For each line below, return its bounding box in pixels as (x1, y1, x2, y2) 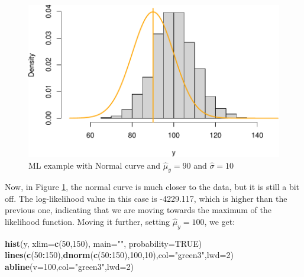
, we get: (204, 215, 235, 228)
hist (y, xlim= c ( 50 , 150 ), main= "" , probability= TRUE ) (5, 237, 202, 249)
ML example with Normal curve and (28, 159, 161, 171)
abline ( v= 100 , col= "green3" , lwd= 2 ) (5, 260, 134, 273)
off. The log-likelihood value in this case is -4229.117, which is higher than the (5, 192, 287, 204)
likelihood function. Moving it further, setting (5, 215, 170, 228)
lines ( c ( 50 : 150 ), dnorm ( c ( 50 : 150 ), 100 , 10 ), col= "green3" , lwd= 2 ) (5, 249, 234, 261)
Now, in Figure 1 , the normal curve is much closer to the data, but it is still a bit (5, 181, 300, 193)
